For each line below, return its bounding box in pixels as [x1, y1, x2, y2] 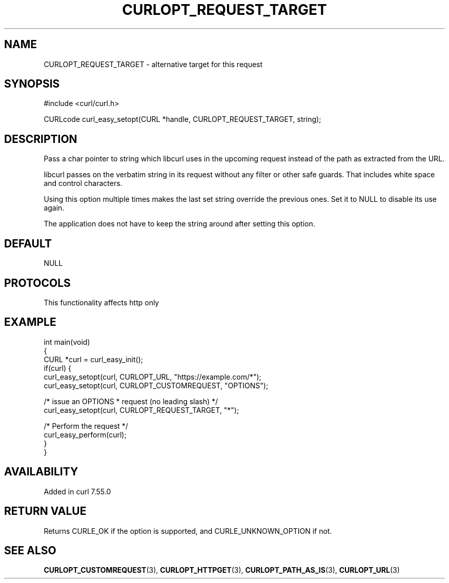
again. [44, 203, 65, 213]
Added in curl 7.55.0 [44, 487, 111, 496]
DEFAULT [4, 237, 52, 250]
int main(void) [44, 337, 90, 346]
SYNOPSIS [4, 77, 60, 91]
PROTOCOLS [4, 276, 71, 289]
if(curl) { [44, 363, 72, 372]
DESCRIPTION [4, 132, 77, 145]
